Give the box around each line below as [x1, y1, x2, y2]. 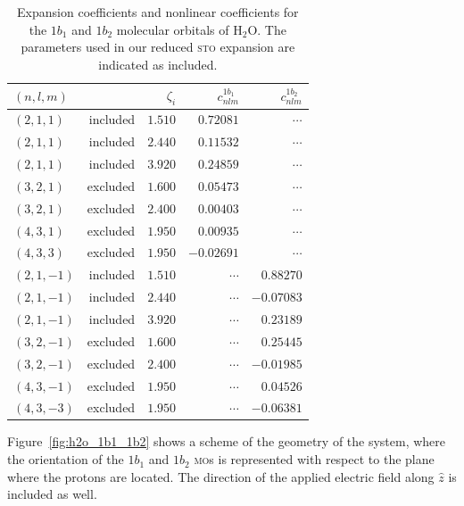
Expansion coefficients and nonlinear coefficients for [17, 3, 299, 21]
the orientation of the [7, 450, 124, 469]
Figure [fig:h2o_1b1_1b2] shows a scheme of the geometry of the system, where [7, 432, 446, 451]
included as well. [7, 485, 97, 503]
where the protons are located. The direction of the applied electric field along [7, 467, 435, 485]
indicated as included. [98, 54, 218, 73]
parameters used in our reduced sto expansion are [21, 37, 295, 56]
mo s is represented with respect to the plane [194, 450, 435, 469]
